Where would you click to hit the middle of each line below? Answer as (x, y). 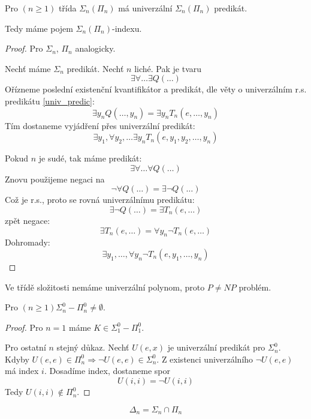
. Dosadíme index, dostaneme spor (107, 371)
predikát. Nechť (95, 68)
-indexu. (127, 28)
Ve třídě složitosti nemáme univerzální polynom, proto (105, 287)
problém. (255, 287)
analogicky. (95, 48)
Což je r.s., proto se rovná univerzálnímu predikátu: (100, 200)
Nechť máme (28, 68)
